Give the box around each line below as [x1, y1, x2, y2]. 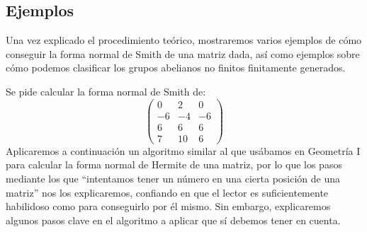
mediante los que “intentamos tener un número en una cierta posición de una [6, 170, 341, 185]
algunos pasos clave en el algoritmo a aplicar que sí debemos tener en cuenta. [6, 212, 341, 227]
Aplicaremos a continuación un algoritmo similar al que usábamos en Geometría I [6, 143, 361, 158]
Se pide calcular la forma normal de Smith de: [6, 83, 206, 98]
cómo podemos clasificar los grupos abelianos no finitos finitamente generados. [6, 60, 346, 75]
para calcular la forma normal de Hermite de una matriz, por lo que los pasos [6, 157, 342, 172]
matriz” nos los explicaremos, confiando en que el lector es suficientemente [6, 185, 329, 199]
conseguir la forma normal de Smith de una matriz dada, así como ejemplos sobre [6, 46, 360, 61]
